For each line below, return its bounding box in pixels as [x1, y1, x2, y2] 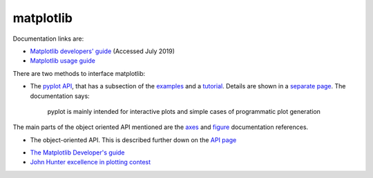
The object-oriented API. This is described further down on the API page [30, 135, 237, 144]
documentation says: [30, 92, 90, 100]
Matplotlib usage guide [30, 57, 96, 65]
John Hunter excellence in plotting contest [30, 158, 151, 166]
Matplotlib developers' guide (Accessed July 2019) [30, 47, 175, 55]
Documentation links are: [12, 34, 84, 43]
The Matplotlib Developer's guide [30, 148, 125, 157]
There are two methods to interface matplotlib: [12, 69, 145, 77]
